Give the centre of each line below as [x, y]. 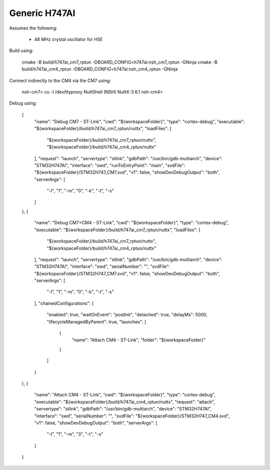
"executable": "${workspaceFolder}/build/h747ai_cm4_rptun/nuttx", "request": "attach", [124, 402]
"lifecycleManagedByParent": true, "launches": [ [96, 322]
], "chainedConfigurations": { [64, 303]
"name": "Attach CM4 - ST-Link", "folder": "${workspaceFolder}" [139, 340]
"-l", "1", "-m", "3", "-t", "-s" [75, 434]
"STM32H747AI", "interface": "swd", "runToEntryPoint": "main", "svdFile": [110, 166]
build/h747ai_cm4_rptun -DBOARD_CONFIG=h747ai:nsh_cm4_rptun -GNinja [100, 69]
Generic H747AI [42, 13]
